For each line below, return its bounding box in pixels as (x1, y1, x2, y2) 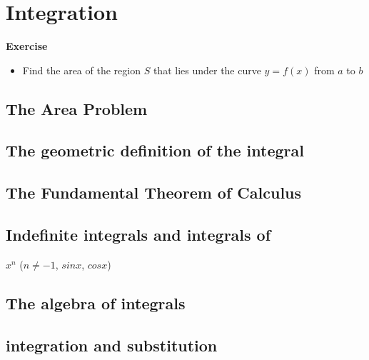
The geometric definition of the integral (6, 139, 304, 161)
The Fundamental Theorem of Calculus (6, 181, 302, 204)
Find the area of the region (22, 62, 141, 77)
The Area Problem (6, 97, 148, 119)
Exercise (6, 39, 48, 54)
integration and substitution (6, 334, 218, 356)
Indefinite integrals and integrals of (6, 224, 271, 246)
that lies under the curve (153, 62, 261, 77)
